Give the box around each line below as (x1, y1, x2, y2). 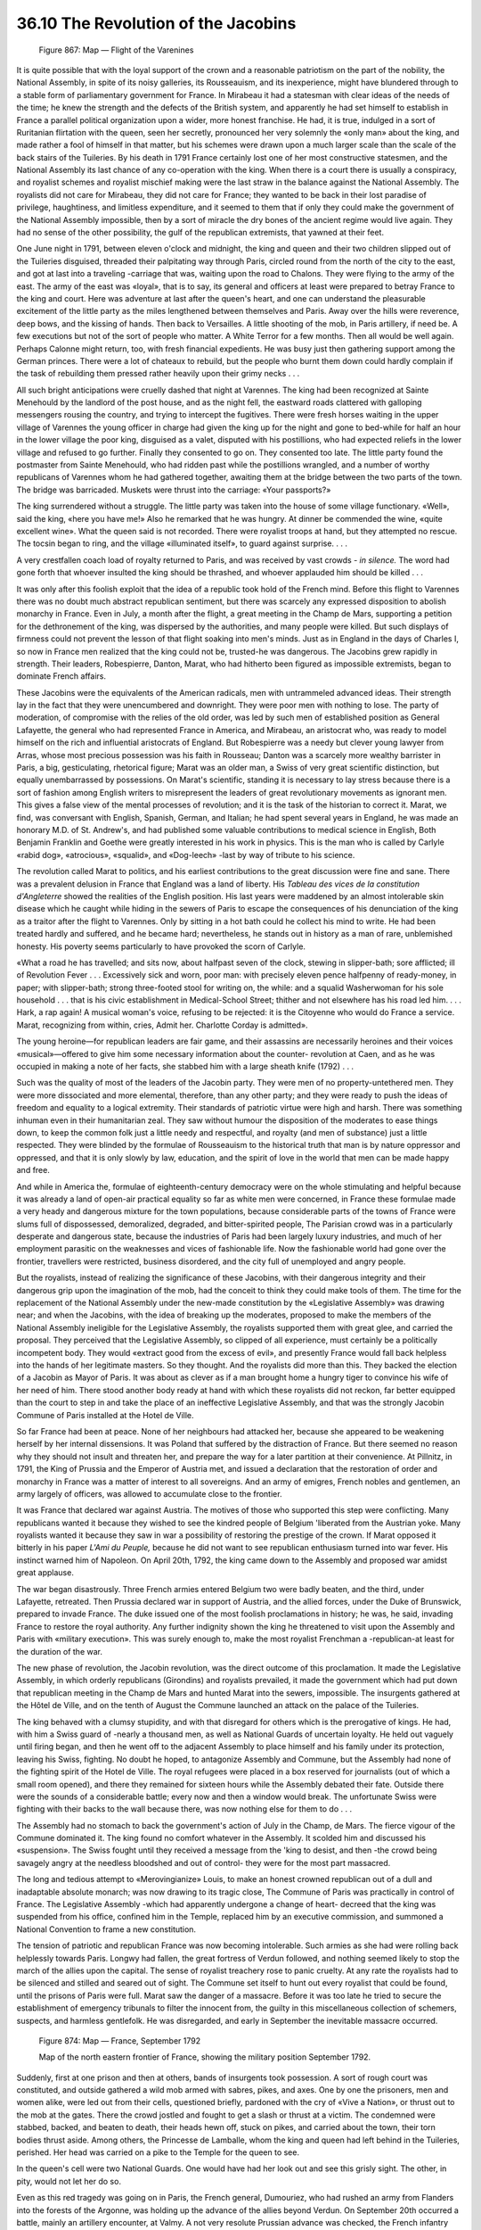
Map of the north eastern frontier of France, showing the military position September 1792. (38, 2052, 371, 2062)
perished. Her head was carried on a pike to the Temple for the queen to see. (16, 2147, 300, 2158)
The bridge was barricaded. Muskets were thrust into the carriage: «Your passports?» (16, 484, 331, 495)
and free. (16, 1165, 51, 1176)
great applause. (16, 1567, 75, 1578)
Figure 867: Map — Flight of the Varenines (38, 45, 194, 55)
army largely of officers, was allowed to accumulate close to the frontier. (16, 1488, 282, 1499)
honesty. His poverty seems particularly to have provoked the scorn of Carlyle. (16, 941, 306, 952)
